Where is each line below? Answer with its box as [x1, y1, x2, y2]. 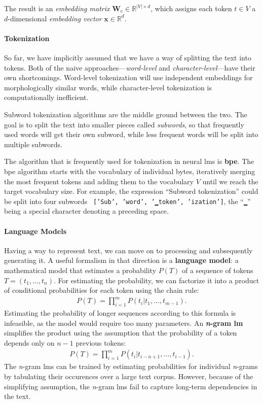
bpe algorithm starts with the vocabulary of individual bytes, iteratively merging [4, 165, 255, 176]
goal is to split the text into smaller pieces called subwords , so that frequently [4, 119, 244, 129]
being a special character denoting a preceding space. [4, 206, 169, 216]
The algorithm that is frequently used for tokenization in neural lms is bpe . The [4, 156, 254, 166]
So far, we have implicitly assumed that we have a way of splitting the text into [4, 52, 251, 62]
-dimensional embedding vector [8, 13, 102, 23]
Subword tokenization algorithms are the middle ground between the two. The [4, 109, 247, 119]
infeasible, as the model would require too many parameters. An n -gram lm [4, 317, 243, 328]
